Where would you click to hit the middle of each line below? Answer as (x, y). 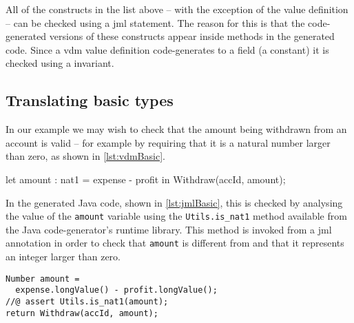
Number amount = (43, 279)
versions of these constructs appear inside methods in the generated (192, 36)
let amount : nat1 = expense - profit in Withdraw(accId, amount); (146, 179)
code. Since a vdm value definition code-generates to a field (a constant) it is (167, 49)
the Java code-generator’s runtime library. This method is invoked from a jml (169, 229)
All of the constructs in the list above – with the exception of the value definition (177, 9)
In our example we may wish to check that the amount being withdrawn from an (176, 129)
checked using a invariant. (60, 63)
